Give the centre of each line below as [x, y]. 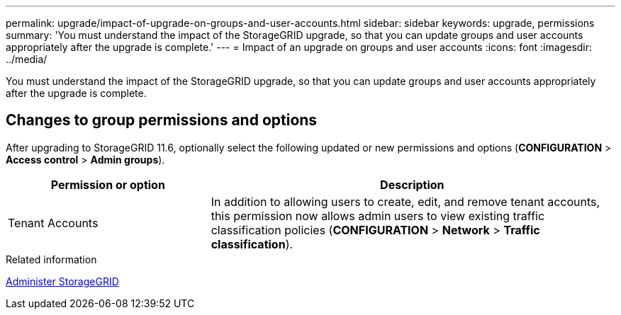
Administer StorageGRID [62, 281]
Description [412, 184]
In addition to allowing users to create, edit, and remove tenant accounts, [405, 201]
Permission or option [108, 184]
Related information [51, 259]
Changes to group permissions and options [162, 120]
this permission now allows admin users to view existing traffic [378, 216]
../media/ [27, 59]
